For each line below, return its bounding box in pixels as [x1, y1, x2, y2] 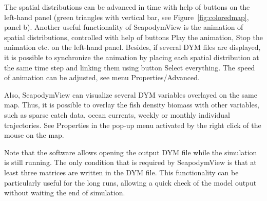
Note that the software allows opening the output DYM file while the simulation [4, 147, 257, 157]
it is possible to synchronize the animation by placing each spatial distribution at [4, 51, 259, 62]
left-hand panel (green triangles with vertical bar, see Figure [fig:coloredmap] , [4, 11, 249, 22]
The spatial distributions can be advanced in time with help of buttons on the [4, 2, 250, 12]
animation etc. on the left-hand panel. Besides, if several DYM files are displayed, [4, 42, 261, 52]
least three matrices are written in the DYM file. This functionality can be [4, 167, 239, 177]
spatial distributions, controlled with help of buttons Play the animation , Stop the [4, 31, 263, 42]
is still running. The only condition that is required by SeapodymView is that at [4, 157, 257, 168]
